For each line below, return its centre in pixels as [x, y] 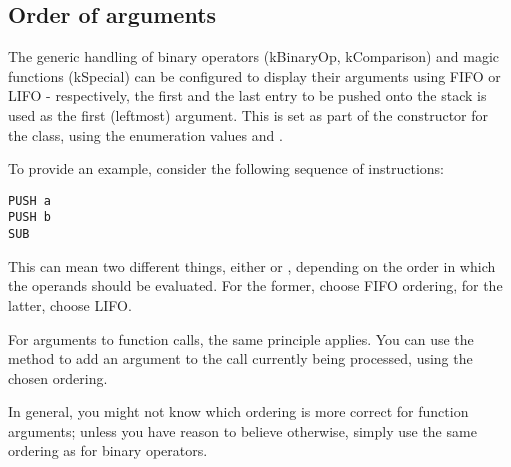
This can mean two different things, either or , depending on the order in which [252, 265]
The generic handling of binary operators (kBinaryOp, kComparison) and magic [254, 56]
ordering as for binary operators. [108, 450]
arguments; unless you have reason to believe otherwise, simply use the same [242, 430]
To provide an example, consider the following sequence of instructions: [226, 168]
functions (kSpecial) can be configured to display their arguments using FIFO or [254, 75]
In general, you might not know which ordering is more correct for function [238, 411]
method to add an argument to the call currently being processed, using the [240, 358]
